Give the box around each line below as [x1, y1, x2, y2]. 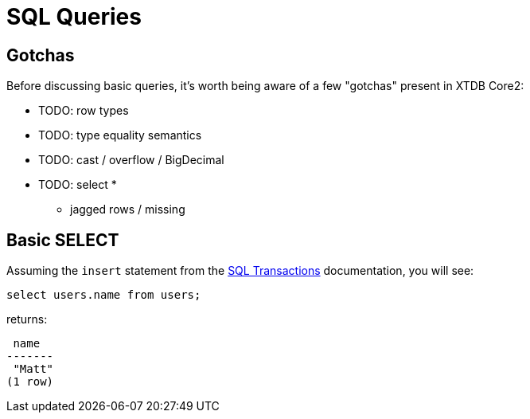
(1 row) [6, 375, 54, 389]
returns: [6, 312, 48, 327]
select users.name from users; [6, 288, 201, 302]
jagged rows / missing [70, 202, 185, 217]
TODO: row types [38, 104, 129, 118]
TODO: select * [38, 178, 117, 192]
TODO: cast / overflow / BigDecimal [38, 153, 224, 167]
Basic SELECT [6, 229, 119, 250]
